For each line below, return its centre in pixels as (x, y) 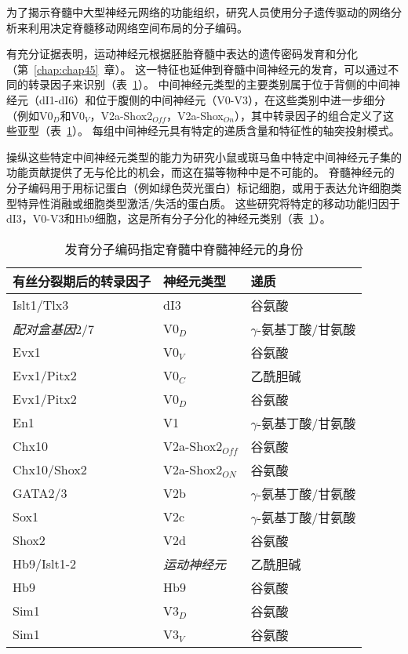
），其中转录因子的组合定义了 (308, 115)
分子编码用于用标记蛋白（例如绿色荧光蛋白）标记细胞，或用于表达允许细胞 (199, 187)
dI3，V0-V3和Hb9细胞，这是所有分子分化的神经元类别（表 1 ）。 (169, 218)
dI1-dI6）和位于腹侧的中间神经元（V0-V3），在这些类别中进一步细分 (212, 99)
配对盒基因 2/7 (54, 329)
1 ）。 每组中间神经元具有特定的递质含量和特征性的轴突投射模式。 (233, 131)
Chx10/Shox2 (50, 470)
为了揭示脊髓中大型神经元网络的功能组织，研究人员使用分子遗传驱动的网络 (199, 12)
